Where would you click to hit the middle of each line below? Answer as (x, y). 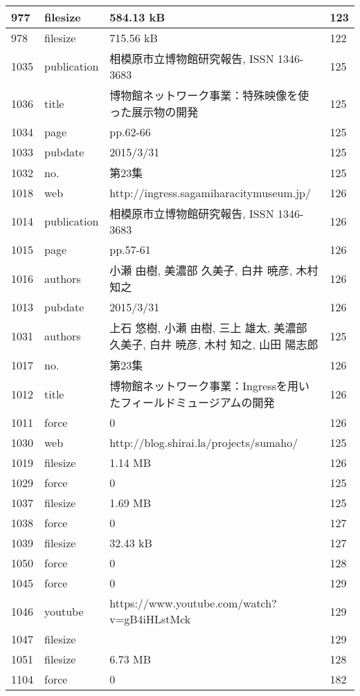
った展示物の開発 (154, 112)
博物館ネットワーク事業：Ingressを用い (209, 386)
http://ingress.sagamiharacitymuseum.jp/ (210, 193)
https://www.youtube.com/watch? (193, 603)
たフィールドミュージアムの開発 (192, 402)
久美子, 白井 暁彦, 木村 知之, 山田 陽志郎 (214, 344)
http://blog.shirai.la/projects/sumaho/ (204, 442)
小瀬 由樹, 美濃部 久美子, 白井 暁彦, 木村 (214, 270)
